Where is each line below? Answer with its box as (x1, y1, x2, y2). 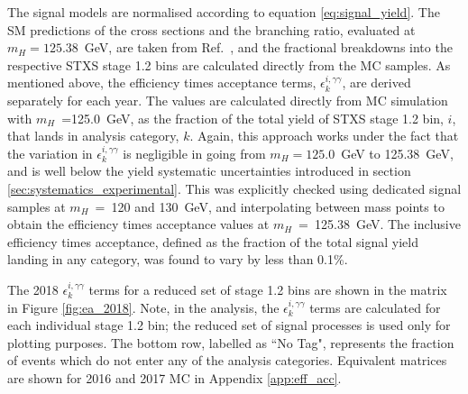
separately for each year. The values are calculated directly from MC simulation (7, 90, 448, 109)
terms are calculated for (309, 298, 441, 316)
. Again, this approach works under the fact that (189, 126, 459, 145)
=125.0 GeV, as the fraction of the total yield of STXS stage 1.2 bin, (61, 108, 444, 127)
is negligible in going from (123, 143, 266, 162)
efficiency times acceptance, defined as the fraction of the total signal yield (7, 232, 419, 251)
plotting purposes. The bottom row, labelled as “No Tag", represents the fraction (7, 333, 454, 352)
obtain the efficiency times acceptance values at (7, 215, 270, 234)
